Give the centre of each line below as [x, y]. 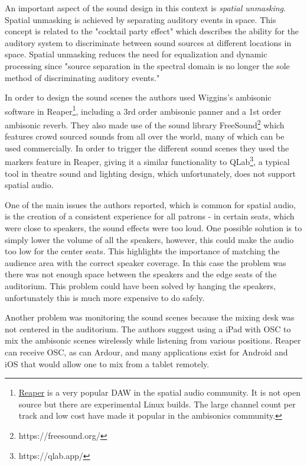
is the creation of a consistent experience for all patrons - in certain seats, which [150, 216]
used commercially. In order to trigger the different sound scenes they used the [147, 148]
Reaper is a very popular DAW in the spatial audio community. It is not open [159, 392]
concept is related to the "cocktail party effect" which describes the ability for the [152, 31]
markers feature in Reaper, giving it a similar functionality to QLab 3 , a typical [147, 161]
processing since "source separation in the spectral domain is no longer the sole [147, 65]
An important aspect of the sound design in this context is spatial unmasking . [145, 8]
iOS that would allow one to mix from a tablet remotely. [107, 363]
